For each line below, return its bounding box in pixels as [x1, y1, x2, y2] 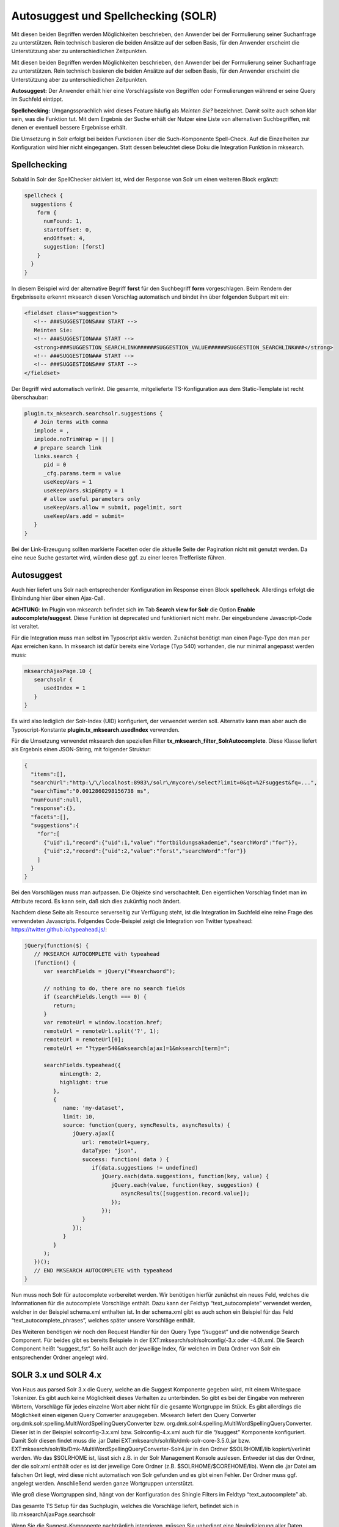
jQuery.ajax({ [72, 1130, 115, 1137]
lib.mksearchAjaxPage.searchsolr [11, 1511, 96, 1518]
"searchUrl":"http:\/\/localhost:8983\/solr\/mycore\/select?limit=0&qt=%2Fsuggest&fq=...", [31, 779, 318, 786]
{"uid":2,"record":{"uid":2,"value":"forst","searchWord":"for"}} [43, 848, 247, 855]
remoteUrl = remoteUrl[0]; [43, 1036, 125, 1043]
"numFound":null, [31, 796, 82, 803]
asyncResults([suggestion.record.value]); [120, 1190, 250, 1197]
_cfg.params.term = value [43, 470, 122, 476]
